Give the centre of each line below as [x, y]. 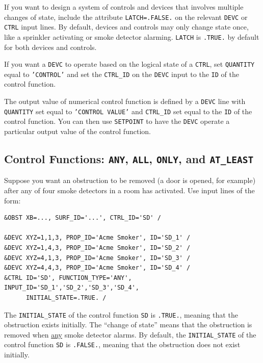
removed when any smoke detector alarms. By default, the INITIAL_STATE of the [130, 334]
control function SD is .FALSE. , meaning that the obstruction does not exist [122, 344]
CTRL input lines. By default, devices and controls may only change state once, [126, 27]
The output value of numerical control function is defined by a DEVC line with [125, 101]
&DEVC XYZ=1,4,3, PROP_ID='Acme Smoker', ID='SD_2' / [97, 248]
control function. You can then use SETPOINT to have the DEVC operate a [117, 121]
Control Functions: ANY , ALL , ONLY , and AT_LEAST [129, 159]
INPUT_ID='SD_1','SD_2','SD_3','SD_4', [72, 288]
